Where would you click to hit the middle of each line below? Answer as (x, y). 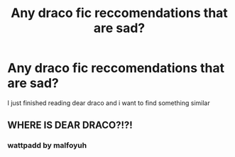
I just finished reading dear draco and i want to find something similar (109, 103)
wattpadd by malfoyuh (47, 146)
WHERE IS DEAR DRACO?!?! (70, 125)
